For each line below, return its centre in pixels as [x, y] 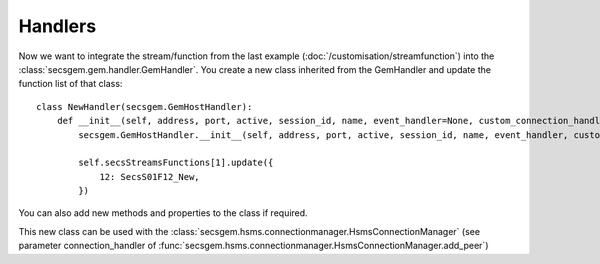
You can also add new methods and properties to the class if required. [163, 213]
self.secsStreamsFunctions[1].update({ [176, 163]
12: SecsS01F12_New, [149, 176]
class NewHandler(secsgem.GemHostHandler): [144, 106]
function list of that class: [70, 84]
